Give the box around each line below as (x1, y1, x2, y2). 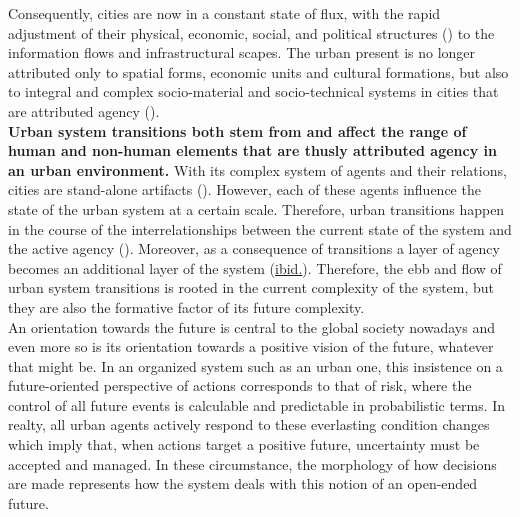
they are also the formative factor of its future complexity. (8, 296, 365, 317)
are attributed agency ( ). (8, 100, 160, 121)
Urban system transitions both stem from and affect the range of (8, 120, 467, 141)
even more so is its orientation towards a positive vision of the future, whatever (8, 336, 494, 357)
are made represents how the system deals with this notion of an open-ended (8, 473, 478, 494)
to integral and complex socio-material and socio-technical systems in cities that (8, 81, 499, 102)
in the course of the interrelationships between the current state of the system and (8, 218, 512, 239)
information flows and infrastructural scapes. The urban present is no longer (8, 42, 476, 63)
